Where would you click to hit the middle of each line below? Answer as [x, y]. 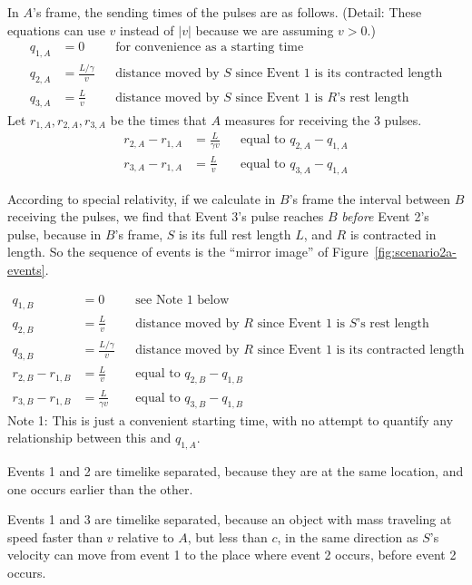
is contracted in [393, 234]
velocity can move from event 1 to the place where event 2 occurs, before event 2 [232, 555]
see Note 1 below [182, 300]
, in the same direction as [348, 536]
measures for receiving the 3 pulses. [323, 119]
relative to [146, 536]
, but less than [227, 536]
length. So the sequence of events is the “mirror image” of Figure [188, 252]
